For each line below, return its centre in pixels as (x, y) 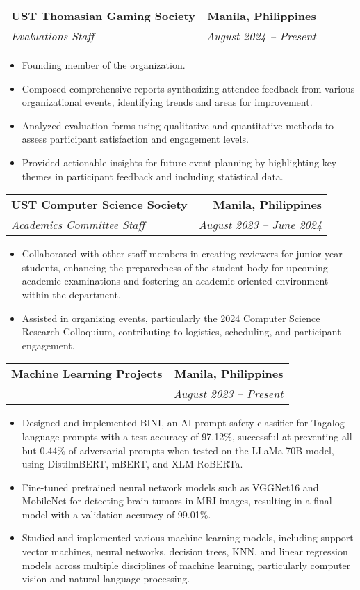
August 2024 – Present (261, 36)
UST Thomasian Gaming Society (103, 16)
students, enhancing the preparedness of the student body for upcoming (175, 267)
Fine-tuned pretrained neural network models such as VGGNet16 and (170, 487)
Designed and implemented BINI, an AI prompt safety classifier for (165, 423)
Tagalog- (329, 423)
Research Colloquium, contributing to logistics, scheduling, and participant (181, 332)
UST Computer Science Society (99, 205)
